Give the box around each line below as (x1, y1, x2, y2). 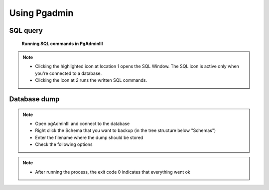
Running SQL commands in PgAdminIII (21, 40, 103, 47)
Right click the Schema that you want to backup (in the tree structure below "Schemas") (35, 127, 216, 133)
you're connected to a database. (35, 70, 102, 76)
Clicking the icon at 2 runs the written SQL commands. (35, 77, 147, 83)
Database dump (9, 95, 60, 103)
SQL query (9, 26, 43, 35)
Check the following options (35, 141, 93, 147)
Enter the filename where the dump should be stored (35, 134, 143, 140)
